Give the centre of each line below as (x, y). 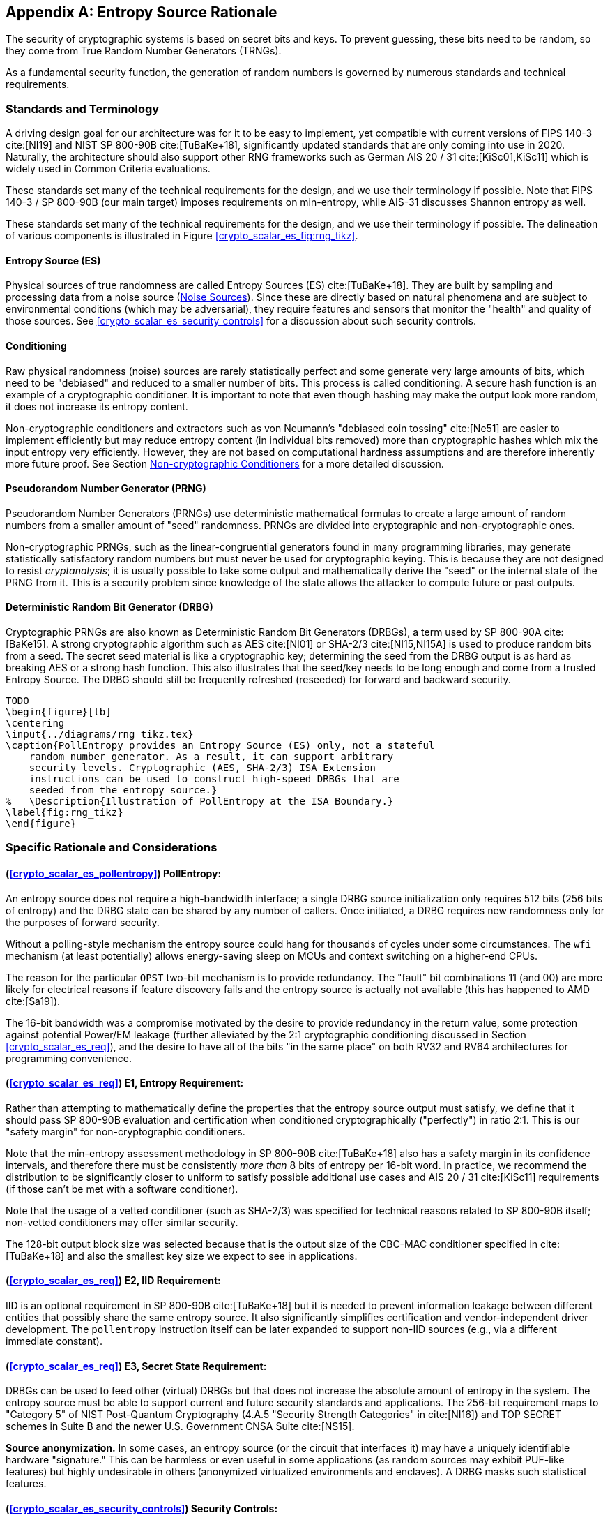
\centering (35, 723)
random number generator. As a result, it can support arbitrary (211, 757)
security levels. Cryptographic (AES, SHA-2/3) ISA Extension (203, 768)
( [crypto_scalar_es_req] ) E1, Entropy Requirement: (125, 1083)
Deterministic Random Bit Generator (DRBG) (109, 607)
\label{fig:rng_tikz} (64, 813)
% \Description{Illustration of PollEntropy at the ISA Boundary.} (200, 802)
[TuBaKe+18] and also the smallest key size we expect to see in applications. (182, 1256)
